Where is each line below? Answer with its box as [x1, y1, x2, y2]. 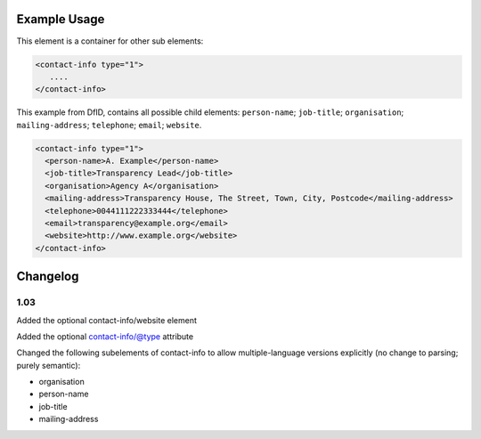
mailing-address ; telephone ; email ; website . [16, 119, 202, 130]
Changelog [16, 269, 79, 284]
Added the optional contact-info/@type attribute [16, 330, 194, 342]
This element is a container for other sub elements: [16, 36, 204, 46]
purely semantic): [16, 360, 81, 370]
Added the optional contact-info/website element [16, 314, 198, 325]
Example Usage [16, 12, 105, 27]
